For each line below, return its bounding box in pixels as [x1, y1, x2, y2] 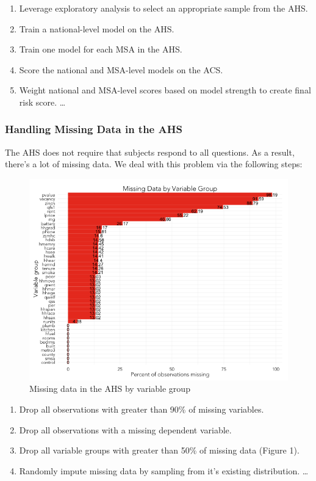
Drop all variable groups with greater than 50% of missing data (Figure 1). [19, 444, 300, 457]
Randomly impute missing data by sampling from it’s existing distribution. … [19, 464, 309, 477]
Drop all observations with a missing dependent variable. [19, 423, 232, 436]
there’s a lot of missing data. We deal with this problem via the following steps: [5, 157, 303, 170]
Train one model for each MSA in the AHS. [19, 43, 182, 56]
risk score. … [19, 95, 66, 108]
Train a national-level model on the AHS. [19, 22, 174, 35]
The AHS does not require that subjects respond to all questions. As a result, [5, 145, 295, 158]
